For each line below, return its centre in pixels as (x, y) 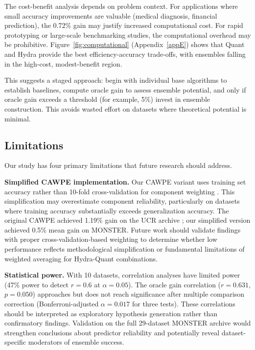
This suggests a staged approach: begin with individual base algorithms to (116, 80)
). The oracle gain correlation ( (174, 284)
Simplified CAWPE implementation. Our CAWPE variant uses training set (125, 181)
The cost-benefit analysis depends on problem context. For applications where (121, 6)
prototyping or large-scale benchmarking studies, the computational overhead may (128, 35)
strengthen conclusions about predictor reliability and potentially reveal (112, 332)
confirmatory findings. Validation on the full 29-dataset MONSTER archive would (128, 323)
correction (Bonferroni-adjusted (52, 304)
